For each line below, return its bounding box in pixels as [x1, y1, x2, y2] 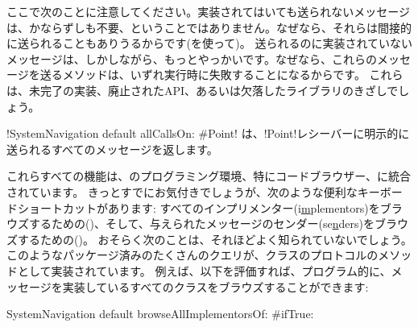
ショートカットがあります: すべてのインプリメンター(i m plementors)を [17, 199, 380, 216]
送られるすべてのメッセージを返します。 [6, 140, 218, 157]
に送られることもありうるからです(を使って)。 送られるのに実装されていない [6, 35, 413, 52]
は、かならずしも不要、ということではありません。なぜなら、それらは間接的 [6, 19, 412, 35]
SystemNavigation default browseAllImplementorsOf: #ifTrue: [6, 305, 314, 322]
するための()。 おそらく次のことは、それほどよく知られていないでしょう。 [17, 230, 412, 247]
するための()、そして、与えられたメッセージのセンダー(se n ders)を [28, 215, 375, 232]
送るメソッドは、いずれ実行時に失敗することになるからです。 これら [39, 66, 404, 83]
